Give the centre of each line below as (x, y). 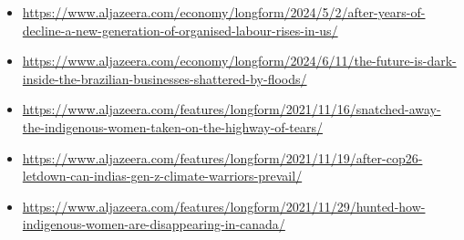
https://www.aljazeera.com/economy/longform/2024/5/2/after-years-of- (224, 12)
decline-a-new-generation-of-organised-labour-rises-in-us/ (180, 30)
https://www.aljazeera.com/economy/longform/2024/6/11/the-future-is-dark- (239, 61)
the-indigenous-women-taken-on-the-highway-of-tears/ (172, 126)
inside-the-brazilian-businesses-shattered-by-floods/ (165, 78)
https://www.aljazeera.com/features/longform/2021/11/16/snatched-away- (232, 109)
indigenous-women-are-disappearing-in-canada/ (154, 224)
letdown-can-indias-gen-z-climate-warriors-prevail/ (162, 176)
